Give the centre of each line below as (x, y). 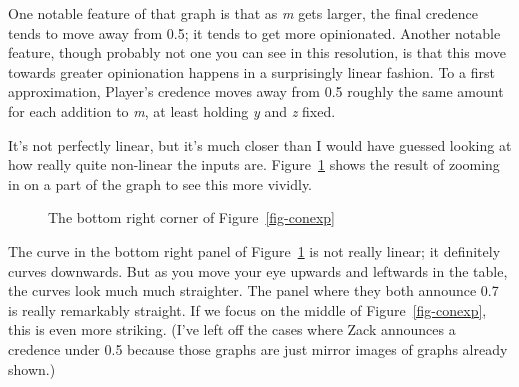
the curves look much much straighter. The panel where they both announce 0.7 (253, 290)
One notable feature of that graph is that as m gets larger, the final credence (243, 13)
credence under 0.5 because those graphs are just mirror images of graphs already (258, 348)
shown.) (32, 368)
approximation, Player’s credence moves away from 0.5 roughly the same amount (256, 91)
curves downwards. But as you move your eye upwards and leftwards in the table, (258, 270)
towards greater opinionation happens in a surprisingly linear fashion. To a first (251, 71)
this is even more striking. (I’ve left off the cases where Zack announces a (232, 329)
